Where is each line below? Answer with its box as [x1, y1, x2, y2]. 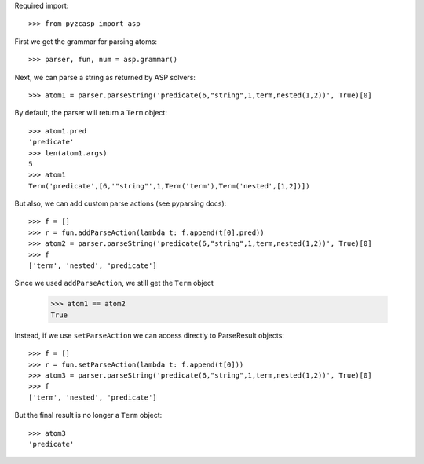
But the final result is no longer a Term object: [14, 411, 163, 420]
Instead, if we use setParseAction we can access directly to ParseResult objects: [14, 331, 284, 340]
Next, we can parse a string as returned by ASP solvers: [14, 72, 196, 82]
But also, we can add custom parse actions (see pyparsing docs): [14, 199, 227, 208]
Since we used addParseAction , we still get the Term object [14, 279, 214, 288]
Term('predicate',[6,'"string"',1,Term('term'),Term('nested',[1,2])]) [28, 181, 310, 190]
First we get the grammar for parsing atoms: [14, 36, 157, 46]
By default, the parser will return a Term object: [14, 108, 168, 118]
